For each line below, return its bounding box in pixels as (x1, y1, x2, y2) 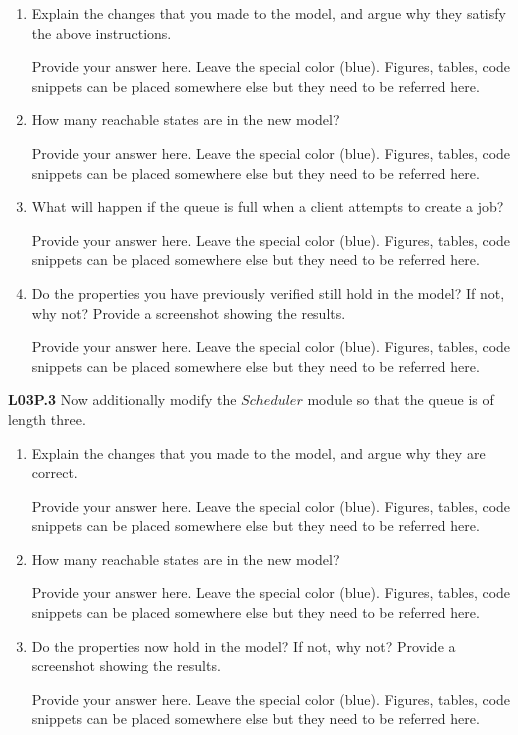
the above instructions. (31, 22, 172, 43)
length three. (8, 408, 86, 429)
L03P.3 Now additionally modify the (8, 389, 237, 410)
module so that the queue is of (307, 389, 494, 410)
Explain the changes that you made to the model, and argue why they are (31, 442, 486, 463)
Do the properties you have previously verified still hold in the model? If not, (31, 282, 505, 303)
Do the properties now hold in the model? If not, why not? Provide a (31, 635, 456, 656)
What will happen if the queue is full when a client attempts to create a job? (31, 196, 504, 217)
